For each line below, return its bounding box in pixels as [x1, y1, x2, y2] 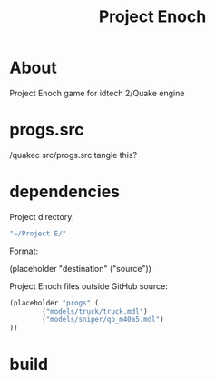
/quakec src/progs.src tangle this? [9, 149, 138, 160]
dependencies [9, 182, 121, 202]
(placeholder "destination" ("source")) [9, 263, 152, 274]
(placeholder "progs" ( [9, 298, 100, 307]
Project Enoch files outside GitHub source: [9, 280, 168, 292]
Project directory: [9, 211, 74, 222]
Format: [9, 245, 39, 256]
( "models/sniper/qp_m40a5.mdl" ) [42, 315, 165, 325]
